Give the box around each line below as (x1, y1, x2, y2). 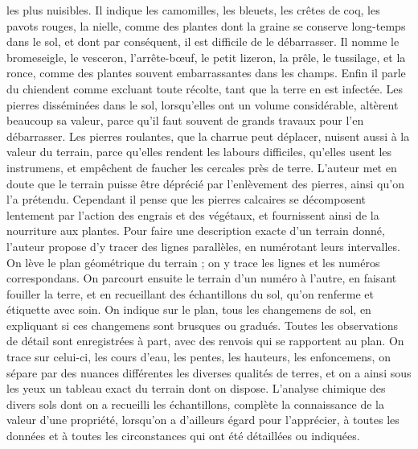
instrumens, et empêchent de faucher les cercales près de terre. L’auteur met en (6, 159, 397, 175)
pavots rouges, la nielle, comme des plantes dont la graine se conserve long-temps (6, 17, 406, 34)
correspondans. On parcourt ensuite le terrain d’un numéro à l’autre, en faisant (6, 270, 397, 286)
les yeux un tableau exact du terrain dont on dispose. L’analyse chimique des (6, 380, 386, 397)
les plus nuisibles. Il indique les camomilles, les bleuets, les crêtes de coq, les (6, 2, 380, 18)
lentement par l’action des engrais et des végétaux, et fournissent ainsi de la (6, 206, 379, 223)
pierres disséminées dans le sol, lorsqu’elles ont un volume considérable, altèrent (6, 96, 399, 113)
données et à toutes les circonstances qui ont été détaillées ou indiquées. (6, 427, 360, 444)
